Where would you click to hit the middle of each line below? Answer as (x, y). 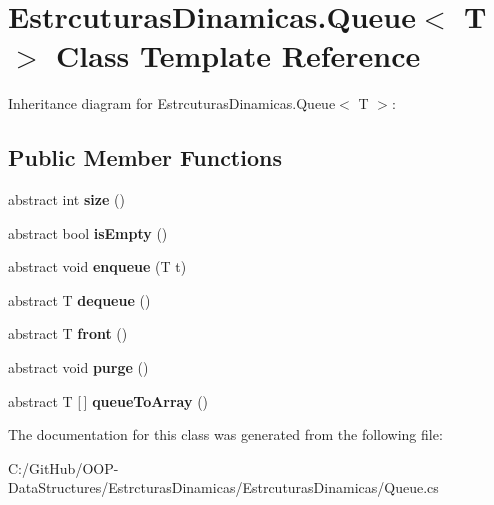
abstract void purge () (78, 367)
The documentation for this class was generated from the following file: (225, 434)
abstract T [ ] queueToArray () (108, 400)
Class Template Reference (238, 55)
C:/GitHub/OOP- (63, 467)
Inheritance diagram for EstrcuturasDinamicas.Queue (172, 103)
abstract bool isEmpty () (88, 232)
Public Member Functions (145, 157)
